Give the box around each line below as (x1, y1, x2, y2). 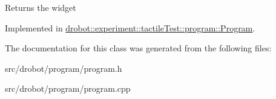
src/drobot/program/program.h (5, 62, 122, 74)
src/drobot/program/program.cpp (5, 82, 131, 95)
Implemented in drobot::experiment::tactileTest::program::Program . (5, 21, 255, 34)
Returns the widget (5, 1, 76, 13)
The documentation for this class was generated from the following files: (5, 42, 272, 54)
